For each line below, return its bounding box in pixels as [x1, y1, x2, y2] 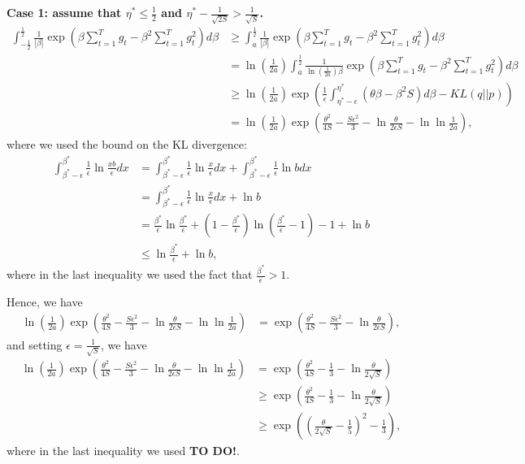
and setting [7, 336, 63, 353]
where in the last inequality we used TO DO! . [7, 442, 240, 459]
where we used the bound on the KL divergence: [7, 136, 247, 153]
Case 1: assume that [7, 4, 122, 20]
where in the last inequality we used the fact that [7, 266, 253, 283]
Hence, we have [7, 293, 83, 310]
